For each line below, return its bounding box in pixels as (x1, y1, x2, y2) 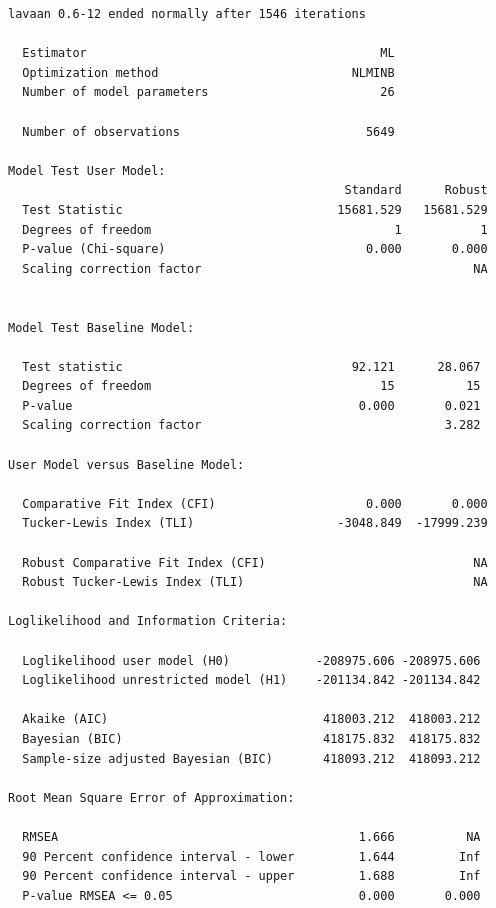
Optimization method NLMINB (22, 65, 395, 80)
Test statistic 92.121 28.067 (22, 359, 481, 374)
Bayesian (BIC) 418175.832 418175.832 (22, 731, 481, 746)
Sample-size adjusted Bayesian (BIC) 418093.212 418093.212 (22, 751, 481, 766)
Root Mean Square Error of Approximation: (8, 790, 295, 805)
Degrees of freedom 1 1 (22, 222, 488, 237)
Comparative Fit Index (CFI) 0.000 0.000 (22, 496, 488, 511)
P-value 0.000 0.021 (22, 398, 481, 413)
